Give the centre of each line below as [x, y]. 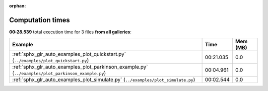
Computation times [39, 20]
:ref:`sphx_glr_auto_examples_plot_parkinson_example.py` [80, 67]
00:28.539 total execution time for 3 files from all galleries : [70, 32]
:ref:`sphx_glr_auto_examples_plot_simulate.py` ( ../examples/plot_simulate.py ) [104, 80]
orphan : [18, 6]
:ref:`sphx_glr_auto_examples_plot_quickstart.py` [69, 54]
